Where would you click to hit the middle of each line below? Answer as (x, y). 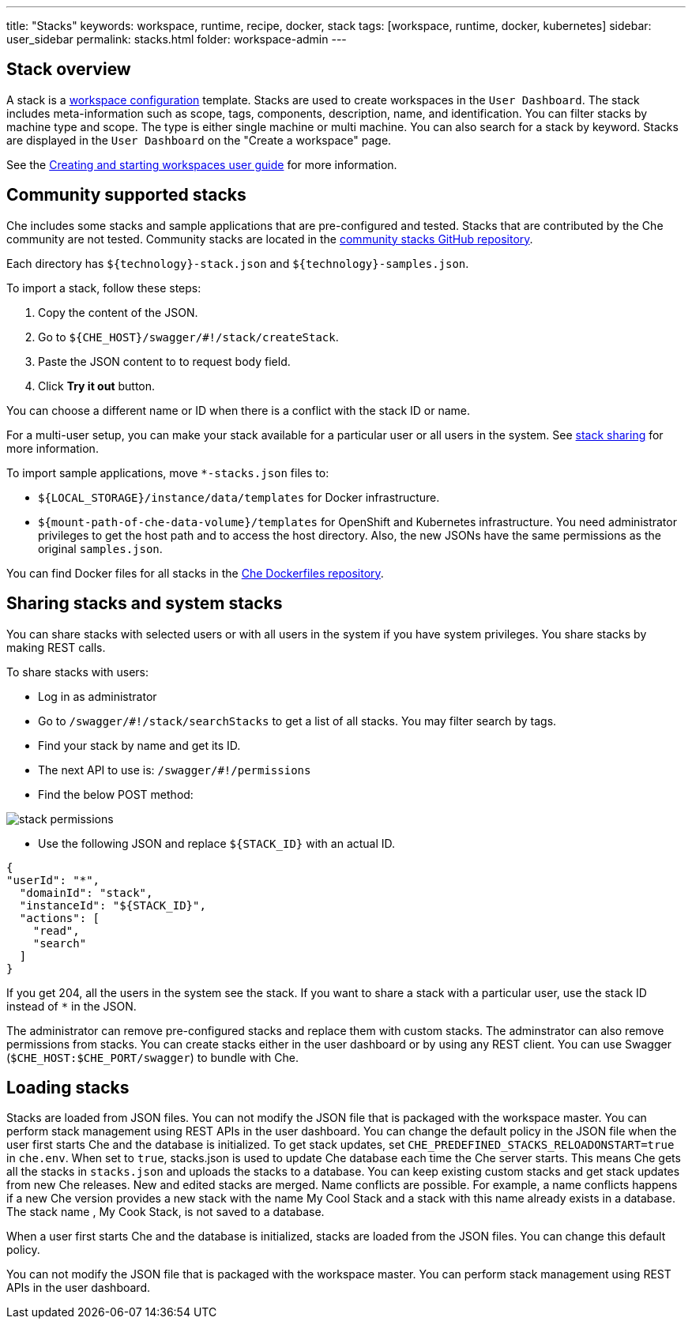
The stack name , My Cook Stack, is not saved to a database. (165, 1212)
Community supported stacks (126, 195)
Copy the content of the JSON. (118, 312)
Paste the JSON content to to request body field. (164, 361)
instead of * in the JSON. (71, 1006)
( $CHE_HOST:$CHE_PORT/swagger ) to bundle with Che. (153, 1057)
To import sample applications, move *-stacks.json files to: (168, 472)
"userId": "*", (53, 880)
